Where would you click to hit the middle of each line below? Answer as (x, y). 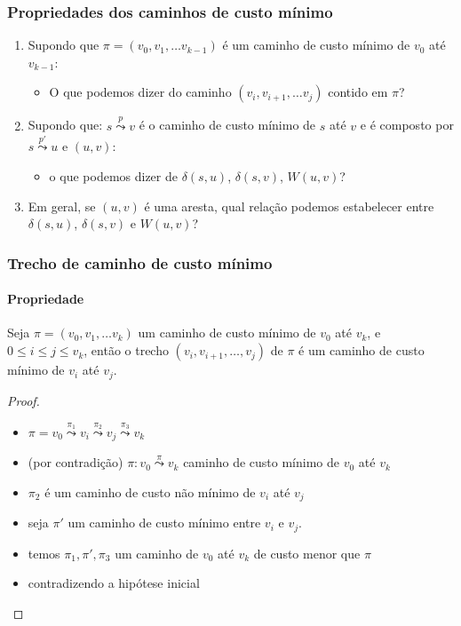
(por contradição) (76, 462)
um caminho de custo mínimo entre (164, 523)
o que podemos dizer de (113, 176)
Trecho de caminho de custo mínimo (140, 262)
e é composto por (407, 125)
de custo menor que (307, 553)
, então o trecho (126, 350)
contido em (358, 92)
